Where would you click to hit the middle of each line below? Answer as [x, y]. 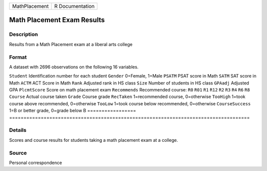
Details [18, 130]
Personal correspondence [36, 163]
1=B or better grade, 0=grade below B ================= [72, 111]
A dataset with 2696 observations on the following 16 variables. [74, 67]
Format [18, 57]
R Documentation [74, 6]
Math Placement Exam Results [57, 20]
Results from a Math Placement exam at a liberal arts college [71, 44]
